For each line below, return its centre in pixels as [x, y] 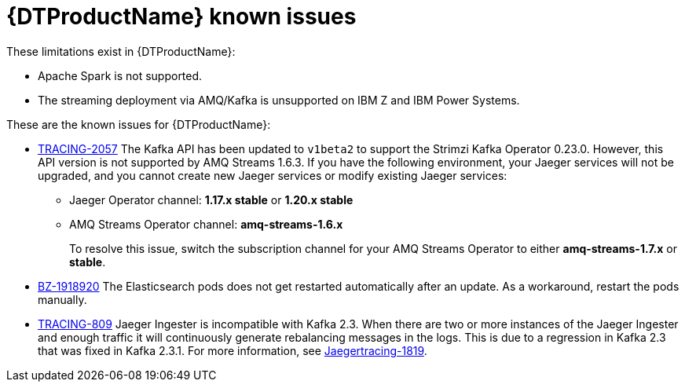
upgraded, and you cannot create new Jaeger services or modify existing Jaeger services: [273, 175]
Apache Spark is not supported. [120, 75]
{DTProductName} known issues [181, 16]
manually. [62, 299]
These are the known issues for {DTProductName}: [139, 124]
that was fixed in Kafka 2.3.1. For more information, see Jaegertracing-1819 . [233, 350]
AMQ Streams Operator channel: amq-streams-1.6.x [206, 224]
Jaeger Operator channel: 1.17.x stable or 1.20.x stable [211, 199]
